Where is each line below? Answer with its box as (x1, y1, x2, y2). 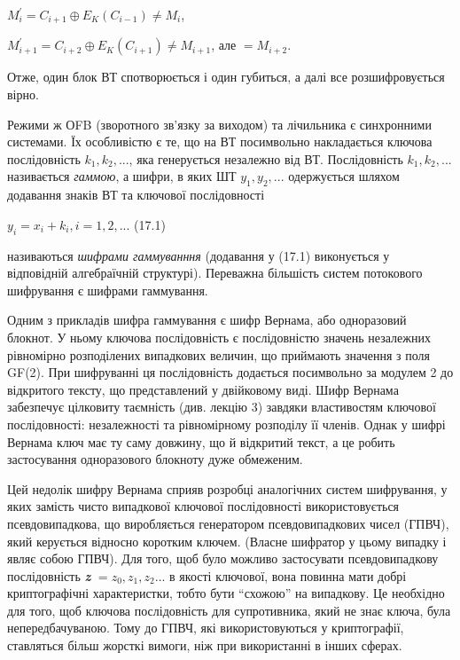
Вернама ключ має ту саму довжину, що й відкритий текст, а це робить (7, 432, 395, 451)
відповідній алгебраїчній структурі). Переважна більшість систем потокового (7, 263, 423, 282)
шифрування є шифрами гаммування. (7, 280, 208, 299)
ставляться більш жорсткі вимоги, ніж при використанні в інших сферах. (7, 636, 402, 655)
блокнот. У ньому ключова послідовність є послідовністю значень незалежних (7, 327, 431, 346)
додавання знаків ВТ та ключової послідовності (7, 185, 265, 204)
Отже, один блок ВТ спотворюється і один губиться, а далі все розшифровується (7, 67, 445, 86)
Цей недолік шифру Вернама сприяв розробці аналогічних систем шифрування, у (7, 479, 448, 498)
